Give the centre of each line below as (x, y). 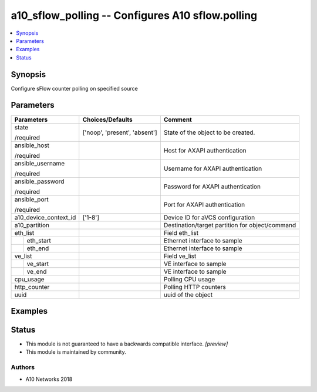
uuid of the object (188, 294)
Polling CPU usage (189, 279)
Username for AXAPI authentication (213, 168)
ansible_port (32, 199)
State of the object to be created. (209, 132)
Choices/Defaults (107, 119)
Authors (23, 367)
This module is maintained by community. (76, 352)
